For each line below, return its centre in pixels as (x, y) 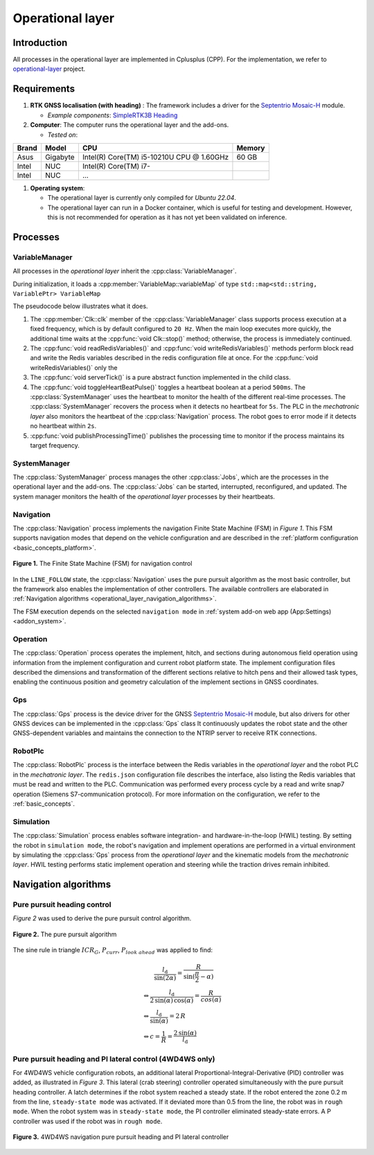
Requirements (44, 89)
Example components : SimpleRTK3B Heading (113, 115)
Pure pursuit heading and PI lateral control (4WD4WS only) (114, 1059)
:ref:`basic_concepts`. (44, 804)
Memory (251, 148)
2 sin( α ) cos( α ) (172, 1001)
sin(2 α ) (165, 978)
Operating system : (57, 188)
